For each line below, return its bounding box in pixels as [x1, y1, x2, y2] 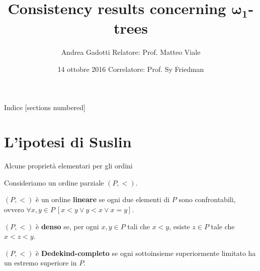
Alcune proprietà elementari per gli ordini [4, 160, 133, 171]
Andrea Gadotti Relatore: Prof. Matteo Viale [61, 47, 201, 57]
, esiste [169, 221, 190, 231]
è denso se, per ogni [36, 221, 99, 231]
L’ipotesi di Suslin [4, 131, 132, 152]
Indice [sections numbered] [4, 102, 85, 112]
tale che [211, 221, 235, 231]
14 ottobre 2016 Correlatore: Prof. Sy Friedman [57, 63, 204, 74]
